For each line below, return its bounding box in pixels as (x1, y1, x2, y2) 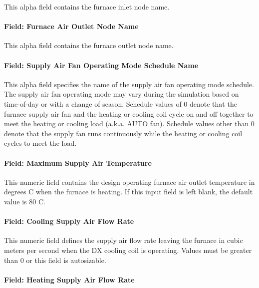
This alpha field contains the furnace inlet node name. (4, 2, 170, 12)
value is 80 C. (4, 196, 45, 206)
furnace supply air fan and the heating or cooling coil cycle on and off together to (4, 108, 254, 119)
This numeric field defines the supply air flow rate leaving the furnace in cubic (4, 235, 243, 245)
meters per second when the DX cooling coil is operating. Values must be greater (4, 244, 252, 255)
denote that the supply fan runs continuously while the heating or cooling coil (4, 128, 243, 138)
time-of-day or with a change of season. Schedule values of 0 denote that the (4, 98, 237, 109)
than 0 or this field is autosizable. (4, 254, 106, 265)
